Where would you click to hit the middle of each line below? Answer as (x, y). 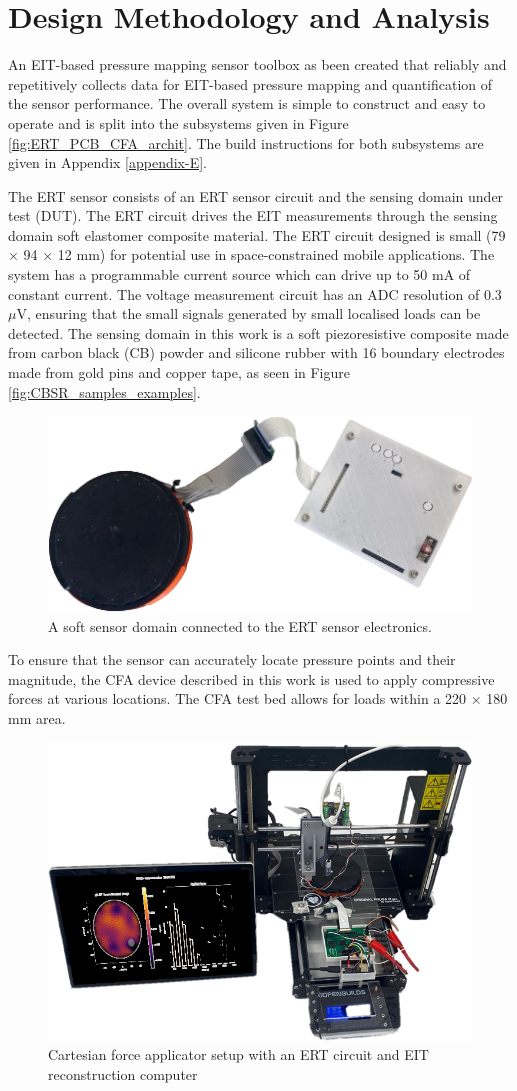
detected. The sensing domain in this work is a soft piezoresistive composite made (258, 332)
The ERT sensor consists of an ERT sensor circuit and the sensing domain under (256, 195)
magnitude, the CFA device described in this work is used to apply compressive (251, 678)
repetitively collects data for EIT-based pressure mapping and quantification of (250, 83)
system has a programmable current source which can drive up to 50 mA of (239, 274)
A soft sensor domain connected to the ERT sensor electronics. (240, 625)
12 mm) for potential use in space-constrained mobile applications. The (276, 254)
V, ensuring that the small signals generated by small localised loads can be (248, 313)
